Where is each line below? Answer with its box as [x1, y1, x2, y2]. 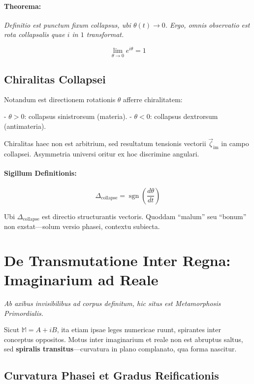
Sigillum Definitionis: [4, 168, 77, 178]
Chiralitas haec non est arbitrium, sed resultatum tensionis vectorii [4, 138, 206, 149]
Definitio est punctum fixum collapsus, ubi [4, 19, 131, 30]
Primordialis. [4, 307, 44, 318]
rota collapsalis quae [4, 29, 65, 39]
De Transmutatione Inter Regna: [4, 250, 231, 270]
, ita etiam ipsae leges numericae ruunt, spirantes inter [57, 324, 221, 335]
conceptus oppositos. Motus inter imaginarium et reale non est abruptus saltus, [4, 334, 243, 344]
